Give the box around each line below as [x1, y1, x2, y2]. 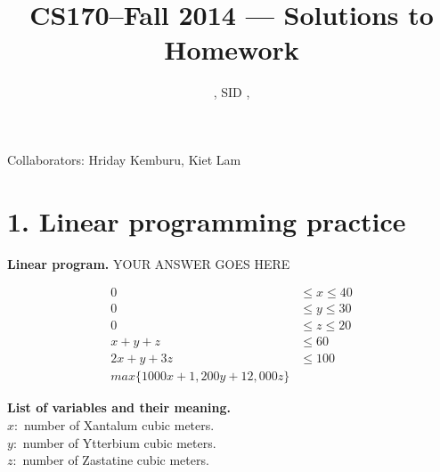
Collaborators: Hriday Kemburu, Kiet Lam [7, 150, 241, 168]
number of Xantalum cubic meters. [23, 416, 215, 434]
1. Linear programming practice [7, 202, 406, 239]
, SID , [213, 83, 250, 102]
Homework [164, 31, 299, 68]
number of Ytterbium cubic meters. [22, 433, 216, 452]
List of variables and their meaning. [7, 398, 231, 417]
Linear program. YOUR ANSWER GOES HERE [7, 254, 290, 273]
